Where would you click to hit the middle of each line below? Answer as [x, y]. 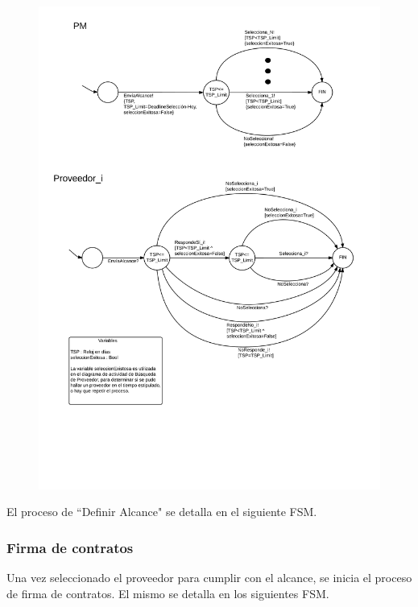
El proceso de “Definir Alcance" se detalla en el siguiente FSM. [162, 512]
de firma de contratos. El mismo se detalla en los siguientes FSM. [168, 593]
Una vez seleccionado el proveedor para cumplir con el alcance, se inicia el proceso [209, 578]
